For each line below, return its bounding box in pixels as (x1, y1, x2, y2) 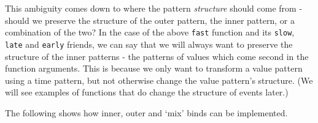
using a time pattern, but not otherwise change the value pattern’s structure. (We (5, 73, 313, 86)
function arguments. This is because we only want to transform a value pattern (5, 62, 303, 75)
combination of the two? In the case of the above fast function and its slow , (5, 26, 295, 39)
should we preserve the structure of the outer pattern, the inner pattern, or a (5, 13, 295, 26)
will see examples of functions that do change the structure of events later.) (5, 86, 289, 99)
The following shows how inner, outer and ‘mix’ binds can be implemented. (5, 106, 288, 119)
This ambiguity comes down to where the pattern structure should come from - (5, 2, 303, 14)
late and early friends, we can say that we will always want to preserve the (5, 37, 293, 50)
